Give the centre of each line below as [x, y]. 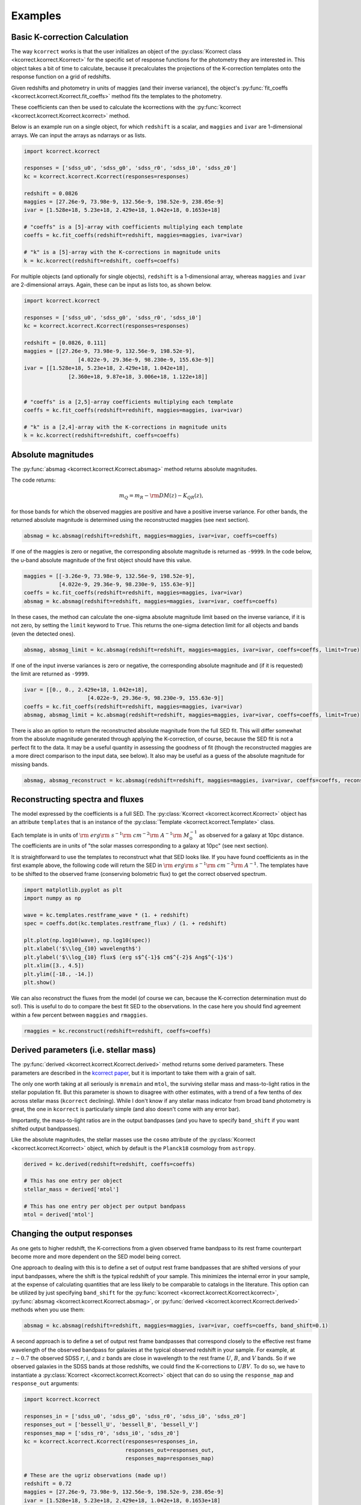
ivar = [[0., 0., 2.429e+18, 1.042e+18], [86, 690]
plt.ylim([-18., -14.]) [59, 974]
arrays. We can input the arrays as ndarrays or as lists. [79, 135]
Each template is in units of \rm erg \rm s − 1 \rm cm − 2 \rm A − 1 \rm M [100, 835]
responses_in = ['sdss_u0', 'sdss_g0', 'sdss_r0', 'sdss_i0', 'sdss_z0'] [135, 1416]
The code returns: [33, 480]
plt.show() [40, 982]
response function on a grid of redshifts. [61, 77]
